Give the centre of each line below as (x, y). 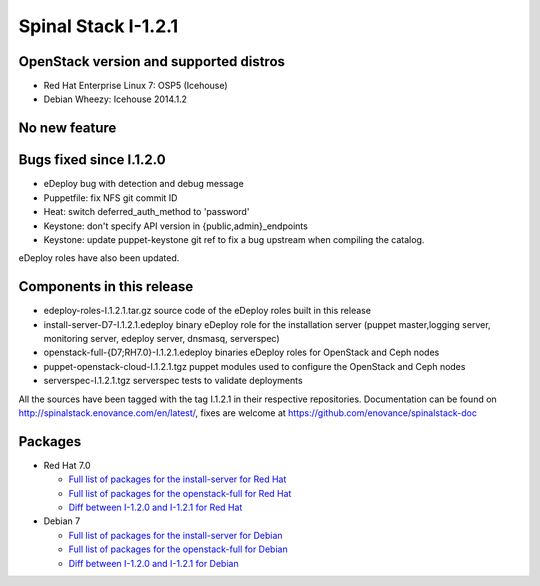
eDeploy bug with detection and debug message (143, 184)
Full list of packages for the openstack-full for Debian (178, 549)
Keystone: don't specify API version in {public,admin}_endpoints (176, 226)
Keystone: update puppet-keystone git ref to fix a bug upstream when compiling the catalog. (234, 239)
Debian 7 (62, 521)
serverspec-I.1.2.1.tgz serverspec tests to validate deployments (173, 381)
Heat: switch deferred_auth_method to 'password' (146, 212)
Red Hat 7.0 (67, 465)
